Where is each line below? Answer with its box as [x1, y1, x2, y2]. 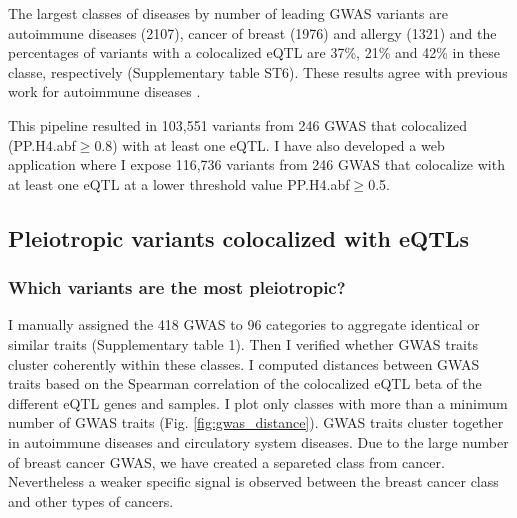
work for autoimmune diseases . [8, 81, 201, 102]
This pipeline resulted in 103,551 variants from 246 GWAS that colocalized [8, 114, 467, 135]
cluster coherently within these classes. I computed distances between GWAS [8, 353, 480, 374]
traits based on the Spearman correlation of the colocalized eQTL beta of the [8, 373, 482, 394]
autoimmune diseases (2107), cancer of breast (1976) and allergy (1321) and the [8, 22, 497, 43]
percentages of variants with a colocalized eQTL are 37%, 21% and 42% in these [8, 42, 501, 63]
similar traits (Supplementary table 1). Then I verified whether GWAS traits [8, 333, 478, 354]
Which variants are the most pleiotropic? [8, 275, 346, 300]
